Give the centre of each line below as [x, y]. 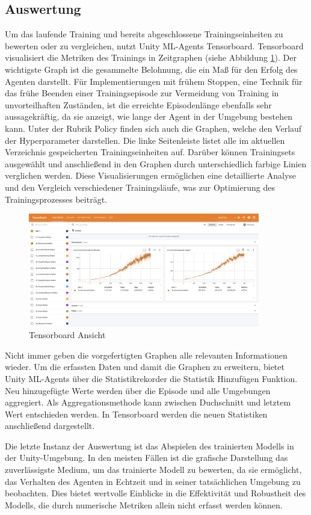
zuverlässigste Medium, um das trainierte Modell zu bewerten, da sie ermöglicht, [153, 470]
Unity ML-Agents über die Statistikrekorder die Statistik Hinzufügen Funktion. [151, 378]
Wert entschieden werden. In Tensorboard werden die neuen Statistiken [136, 414]
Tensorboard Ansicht [67, 335]
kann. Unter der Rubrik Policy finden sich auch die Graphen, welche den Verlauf [153, 128]
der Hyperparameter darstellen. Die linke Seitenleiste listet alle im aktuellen [145, 140]
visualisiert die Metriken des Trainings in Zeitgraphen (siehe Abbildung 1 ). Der [151, 57]
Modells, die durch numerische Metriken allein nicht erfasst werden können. [144, 504]
